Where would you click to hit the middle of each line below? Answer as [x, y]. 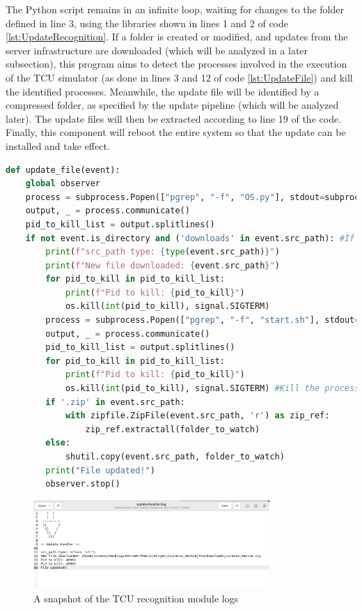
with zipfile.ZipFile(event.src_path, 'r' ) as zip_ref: [197, 416]
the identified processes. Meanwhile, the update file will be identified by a [163, 91]
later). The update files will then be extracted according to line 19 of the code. [174, 118]
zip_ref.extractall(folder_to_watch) [173, 429]
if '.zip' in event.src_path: [115, 402]
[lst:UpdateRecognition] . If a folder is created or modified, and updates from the [177, 37]
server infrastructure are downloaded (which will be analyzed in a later [157, 50]
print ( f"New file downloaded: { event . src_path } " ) [163, 265]
